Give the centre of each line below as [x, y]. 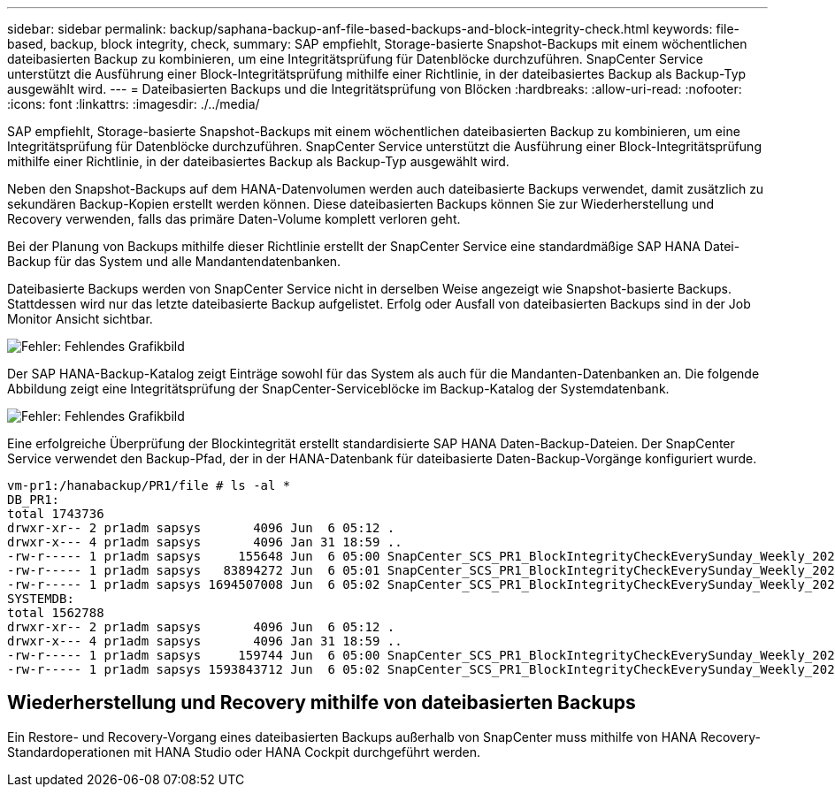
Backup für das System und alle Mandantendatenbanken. [174, 261]
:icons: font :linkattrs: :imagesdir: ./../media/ [134, 104]
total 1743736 [56, 514]
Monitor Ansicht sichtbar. [80, 319]
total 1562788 [56, 613]
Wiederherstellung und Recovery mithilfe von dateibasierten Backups [322, 703]
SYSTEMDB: [41, 599]
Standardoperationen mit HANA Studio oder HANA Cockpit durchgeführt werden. [244, 752]
